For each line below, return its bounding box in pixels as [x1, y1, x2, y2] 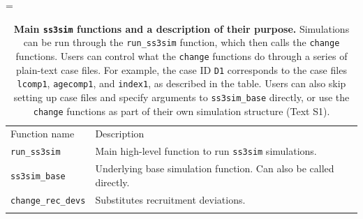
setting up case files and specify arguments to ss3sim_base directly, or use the [13, 89, 350, 104]
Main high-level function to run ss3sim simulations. [95, 144, 317, 158]
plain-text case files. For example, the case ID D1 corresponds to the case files [16, 62, 347, 77]
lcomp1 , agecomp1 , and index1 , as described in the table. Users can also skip [17, 76, 346, 91]
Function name [10, 126, 75, 141]
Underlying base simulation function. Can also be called [95, 161, 334, 176]
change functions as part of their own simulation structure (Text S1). [33, 103, 330, 118]
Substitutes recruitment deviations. [95, 192, 246, 206]
